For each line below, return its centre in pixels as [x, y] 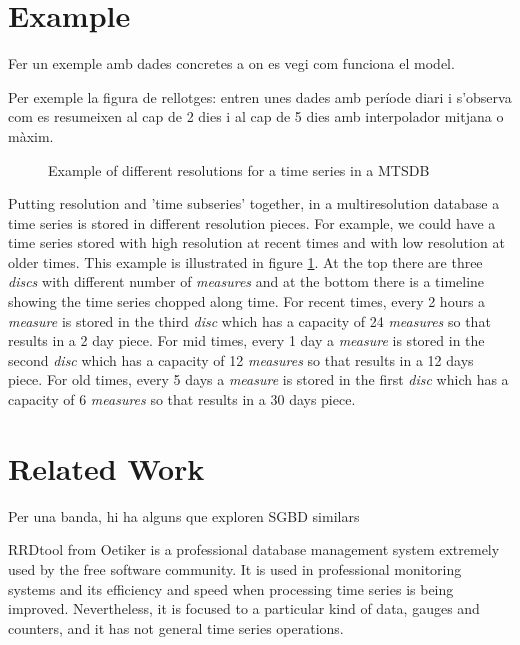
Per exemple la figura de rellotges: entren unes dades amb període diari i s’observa [260, 96]
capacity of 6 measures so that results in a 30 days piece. [182, 399]
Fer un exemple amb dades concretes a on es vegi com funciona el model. [231, 63]
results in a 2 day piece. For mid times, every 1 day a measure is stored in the [246, 340]
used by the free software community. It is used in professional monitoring [235, 568]
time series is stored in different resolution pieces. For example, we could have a [252, 222]
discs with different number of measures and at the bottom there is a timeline [246, 281]
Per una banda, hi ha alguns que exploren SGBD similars [184, 515]
